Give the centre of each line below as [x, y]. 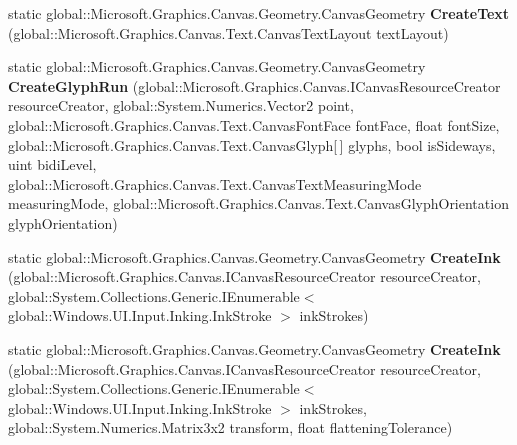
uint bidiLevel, [52, 164]
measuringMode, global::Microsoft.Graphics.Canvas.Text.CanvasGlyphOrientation [258, 203]
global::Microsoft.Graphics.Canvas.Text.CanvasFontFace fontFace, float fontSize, [254, 124]
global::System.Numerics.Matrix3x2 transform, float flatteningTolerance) [230, 427]
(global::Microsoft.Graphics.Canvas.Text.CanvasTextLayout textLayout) [228, 32]
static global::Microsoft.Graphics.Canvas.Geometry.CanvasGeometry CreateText [259, 13]
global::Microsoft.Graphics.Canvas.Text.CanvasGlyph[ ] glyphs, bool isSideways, [252, 144]
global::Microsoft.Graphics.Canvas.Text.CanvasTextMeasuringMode [215, 183]
